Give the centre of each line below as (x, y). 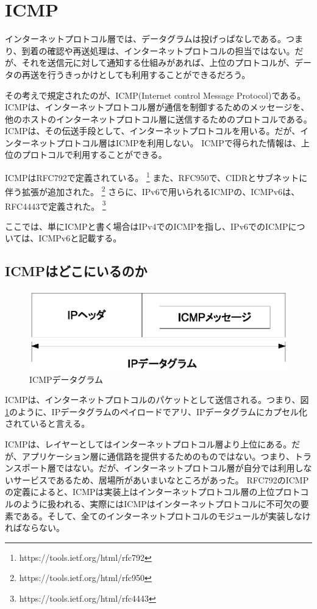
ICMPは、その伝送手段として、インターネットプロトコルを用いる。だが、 (153, 131)
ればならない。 (35, 528)
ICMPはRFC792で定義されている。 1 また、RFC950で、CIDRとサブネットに (156, 176)
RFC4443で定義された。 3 (55, 205)
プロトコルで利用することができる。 (94, 155)
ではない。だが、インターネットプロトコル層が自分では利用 (175, 468)
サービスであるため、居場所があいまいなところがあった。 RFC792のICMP (161, 479)
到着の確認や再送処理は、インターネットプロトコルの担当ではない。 (158, 50)
